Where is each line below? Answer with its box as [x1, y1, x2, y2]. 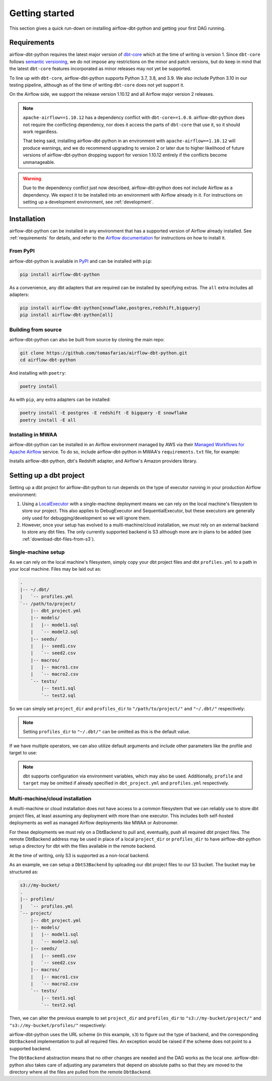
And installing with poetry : [9, 370, 66, 376]
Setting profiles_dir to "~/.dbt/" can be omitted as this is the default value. [23, 729, 190, 735]
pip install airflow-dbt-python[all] [20, 312, 113, 318]
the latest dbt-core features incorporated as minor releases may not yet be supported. [9, 66, 191, 72]
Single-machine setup [9, 549, 65, 556]
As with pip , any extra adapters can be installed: [9, 396, 111, 403]
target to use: [9, 750, 37, 756]
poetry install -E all [20, 417, 76, 423]
